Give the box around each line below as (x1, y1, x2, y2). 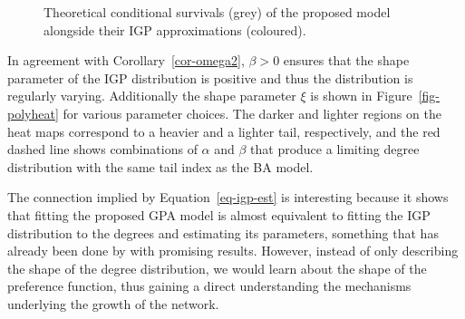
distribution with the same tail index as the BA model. (7, 157, 314, 176)
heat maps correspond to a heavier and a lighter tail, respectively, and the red (7, 121, 441, 140)
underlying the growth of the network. (7, 294, 219, 313)
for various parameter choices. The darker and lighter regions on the (63, 103, 441, 122)
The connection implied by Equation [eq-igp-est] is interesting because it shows (7, 188, 449, 207)
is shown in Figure (310, 86, 412, 105)
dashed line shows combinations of (7, 140, 198, 159)
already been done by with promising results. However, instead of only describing (7, 241, 459, 260)
